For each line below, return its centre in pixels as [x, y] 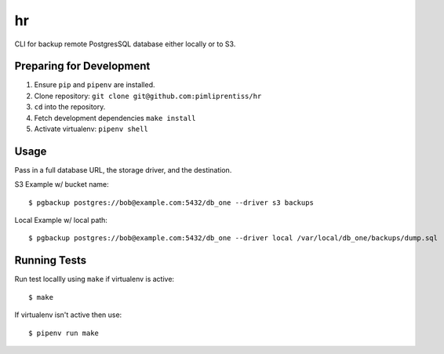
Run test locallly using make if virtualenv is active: [95, 279]
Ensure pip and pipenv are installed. [95, 85]
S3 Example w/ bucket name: [62, 184]
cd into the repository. [70, 107]
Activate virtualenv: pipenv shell [91, 129]
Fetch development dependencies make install [115, 118]
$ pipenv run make [64, 333]
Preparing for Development [82, 66]
